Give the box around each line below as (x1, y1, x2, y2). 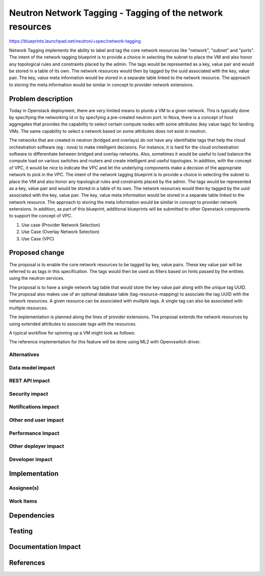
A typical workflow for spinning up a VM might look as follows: (9, 330, 135, 336)
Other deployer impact (9, 443, 64, 450)
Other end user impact (9, 417, 64, 424)
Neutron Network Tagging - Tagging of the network (9, 7, 223, 18)
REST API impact (9, 377, 50, 384)
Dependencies (9, 512, 55, 520)
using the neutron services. (9, 275, 65, 281)
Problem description (9, 94, 73, 103)
